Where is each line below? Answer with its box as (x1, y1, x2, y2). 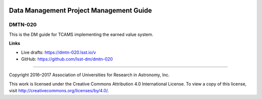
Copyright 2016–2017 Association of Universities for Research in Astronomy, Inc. (9, 72, 170, 78)
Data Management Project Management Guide (9, 6, 152, 15)
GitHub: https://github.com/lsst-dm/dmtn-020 (21, 56, 113, 62)
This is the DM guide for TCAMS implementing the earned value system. (9, 32, 154, 37)
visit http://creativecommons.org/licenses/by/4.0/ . (9, 88, 109, 94)
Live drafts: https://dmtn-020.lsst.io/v (21, 49, 97, 55)
